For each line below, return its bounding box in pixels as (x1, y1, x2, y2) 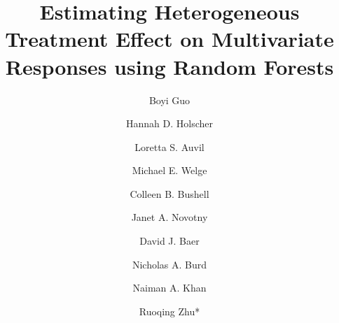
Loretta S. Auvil (134, 139, 205, 154)
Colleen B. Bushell (130, 186, 209, 201)
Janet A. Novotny (131, 210, 208, 224)
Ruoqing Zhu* (139, 303, 200, 318)
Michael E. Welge (132, 163, 207, 178)
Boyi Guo (148, 92, 191, 107)
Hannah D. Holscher (126, 116, 213, 131)
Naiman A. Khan (132, 280, 207, 295)
